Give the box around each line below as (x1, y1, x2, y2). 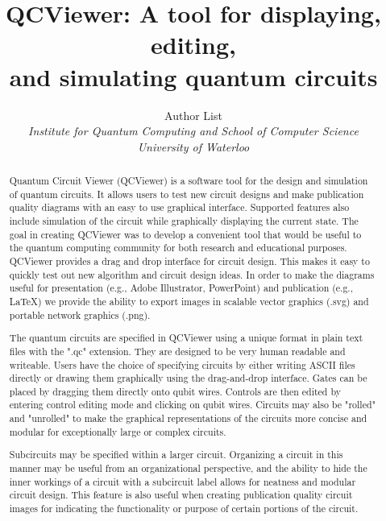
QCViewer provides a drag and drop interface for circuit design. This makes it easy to (9, 254, 370, 268)
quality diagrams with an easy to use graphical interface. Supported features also (9, 201, 350, 214)
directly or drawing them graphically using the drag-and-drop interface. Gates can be (9, 371, 367, 385)
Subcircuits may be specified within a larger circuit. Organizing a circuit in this (9, 448, 343, 461)
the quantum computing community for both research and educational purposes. (9, 241, 347, 254)
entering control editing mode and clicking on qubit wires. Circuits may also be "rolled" (9, 398, 376, 411)
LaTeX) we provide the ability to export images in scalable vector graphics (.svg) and (9, 294, 369, 308)
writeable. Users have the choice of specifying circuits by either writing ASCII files (9, 358, 355, 371)
